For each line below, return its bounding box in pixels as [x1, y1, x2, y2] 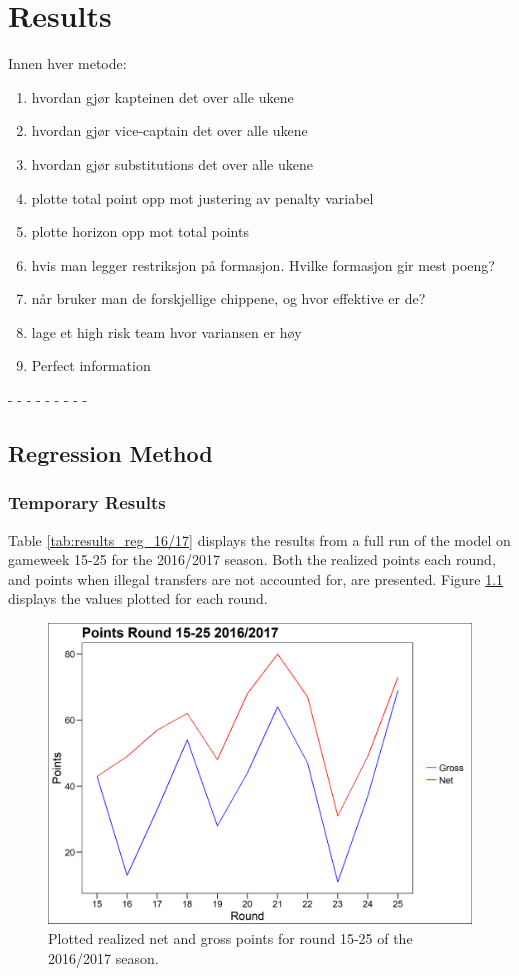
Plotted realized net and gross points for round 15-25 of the [48, 928, 413, 949]
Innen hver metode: [8, 53, 127, 74]
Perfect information [31, 355, 151, 376]
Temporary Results [8, 490, 166, 515]
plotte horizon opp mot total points [31, 221, 249, 242]
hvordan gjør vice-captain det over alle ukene [31, 120, 308, 141]
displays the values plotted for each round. [8, 588, 268, 609]
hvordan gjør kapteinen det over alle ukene [31, 86, 294, 107]
